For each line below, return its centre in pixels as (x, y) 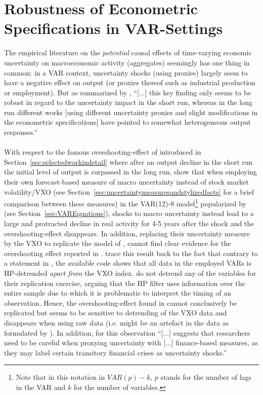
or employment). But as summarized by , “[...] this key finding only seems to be (128, 92)
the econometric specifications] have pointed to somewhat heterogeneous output (128, 122)
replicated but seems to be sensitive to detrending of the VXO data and (116, 313)
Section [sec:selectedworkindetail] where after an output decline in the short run (128, 161)
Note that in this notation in (60, 377)
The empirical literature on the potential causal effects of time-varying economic (128, 52)
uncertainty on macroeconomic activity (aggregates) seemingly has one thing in (127, 62)
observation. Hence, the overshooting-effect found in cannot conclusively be (120, 302)
